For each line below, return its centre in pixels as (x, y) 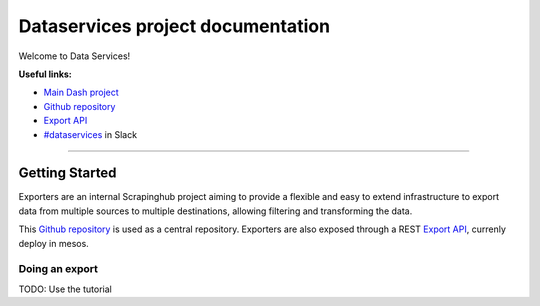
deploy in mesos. (53, 243)
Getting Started (67, 173)
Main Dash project (81, 92)
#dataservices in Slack (90, 134)
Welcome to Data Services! (74, 56)
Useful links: (45, 74)
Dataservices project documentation (174, 26)
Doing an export (58, 269)
